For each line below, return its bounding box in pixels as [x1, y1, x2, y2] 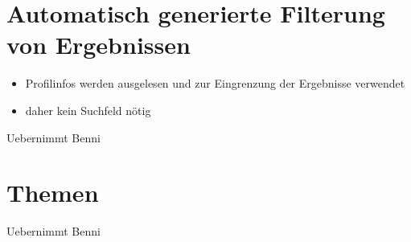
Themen [6, 176, 99, 209]
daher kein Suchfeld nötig [25, 101, 151, 118]
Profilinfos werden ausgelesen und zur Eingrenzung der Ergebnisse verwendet [25, 75, 405, 92]
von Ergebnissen [6, 28, 191, 61]
